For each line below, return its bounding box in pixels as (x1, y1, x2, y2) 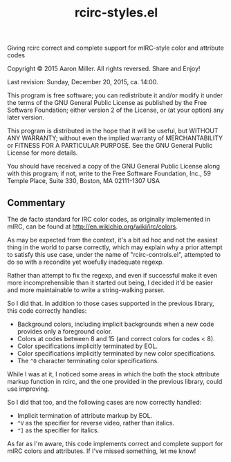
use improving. (7, 385, 50, 393)
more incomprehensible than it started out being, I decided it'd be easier (7, 278, 213, 287)
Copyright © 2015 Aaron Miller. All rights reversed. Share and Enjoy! (7, 64, 201, 73)
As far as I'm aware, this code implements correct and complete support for (7, 440, 223, 447)
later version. (7, 113, 45, 122)
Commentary (7, 197, 66, 209)
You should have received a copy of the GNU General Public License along (7, 162, 220, 171)
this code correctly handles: (7, 307, 87, 315)
